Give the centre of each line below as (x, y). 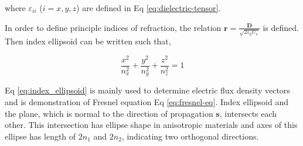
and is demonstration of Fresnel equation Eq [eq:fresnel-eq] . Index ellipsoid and (147, 102)
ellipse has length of (40, 136)
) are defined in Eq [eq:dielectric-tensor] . (149, 8)
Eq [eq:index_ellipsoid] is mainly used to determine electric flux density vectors (147, 90)
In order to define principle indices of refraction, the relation (113, 27)
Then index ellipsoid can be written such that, (88, 41)
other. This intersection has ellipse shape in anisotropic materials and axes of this (151, 125)
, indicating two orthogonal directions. (190, 136)
